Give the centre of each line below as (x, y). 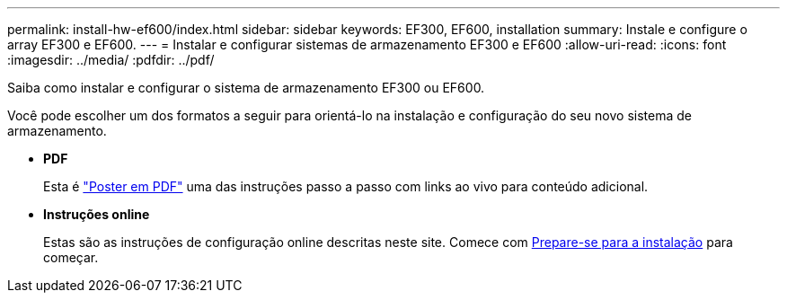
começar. (71, 257)
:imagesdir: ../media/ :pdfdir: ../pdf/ (111, 60)
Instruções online (97, 214)
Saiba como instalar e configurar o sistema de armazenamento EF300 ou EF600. (246, 88)
